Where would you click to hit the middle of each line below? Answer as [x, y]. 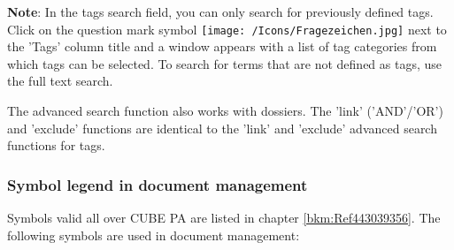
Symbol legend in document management [158, 184]
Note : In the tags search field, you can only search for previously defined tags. [220, 11]
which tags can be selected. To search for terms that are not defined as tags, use [225, 63]
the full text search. [60, 81]
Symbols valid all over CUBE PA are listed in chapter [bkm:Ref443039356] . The [224, 218]
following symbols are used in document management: [154, 235]
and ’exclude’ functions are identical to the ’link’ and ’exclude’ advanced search [222, 128]
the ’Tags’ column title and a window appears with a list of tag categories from [222, 46]
